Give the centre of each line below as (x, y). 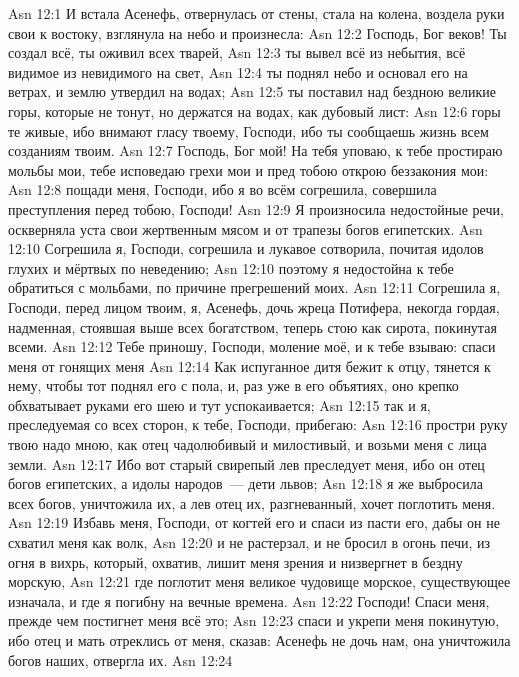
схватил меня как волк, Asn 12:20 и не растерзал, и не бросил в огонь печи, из (249, 542)
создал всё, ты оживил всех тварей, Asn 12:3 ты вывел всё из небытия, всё (237, 52)
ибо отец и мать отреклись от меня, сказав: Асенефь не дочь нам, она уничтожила (259, 640)
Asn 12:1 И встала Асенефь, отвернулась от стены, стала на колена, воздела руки (256, 13)
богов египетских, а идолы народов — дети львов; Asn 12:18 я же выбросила (245, 483)
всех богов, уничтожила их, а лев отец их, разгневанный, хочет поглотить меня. (252, 502)
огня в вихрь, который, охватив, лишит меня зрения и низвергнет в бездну (235, 561)
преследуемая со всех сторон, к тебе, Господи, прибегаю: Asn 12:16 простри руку (258, 424)
